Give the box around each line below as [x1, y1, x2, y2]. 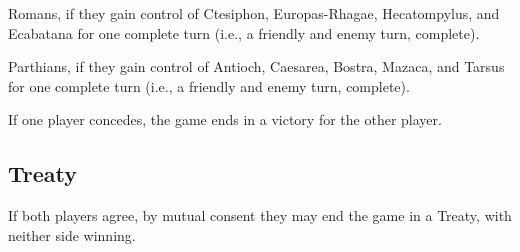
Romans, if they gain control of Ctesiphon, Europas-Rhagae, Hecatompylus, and [8, 3, 500, 23]
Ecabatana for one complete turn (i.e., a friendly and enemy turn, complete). [8, 22, 480, 43]
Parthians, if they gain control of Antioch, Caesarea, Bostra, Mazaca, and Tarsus [8, 56, 505, 77]
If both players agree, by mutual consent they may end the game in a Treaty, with [8, 205, 512, 226]
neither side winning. [8, 224, 136, 245]
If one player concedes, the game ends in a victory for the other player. [8, 109, 442, 130]
